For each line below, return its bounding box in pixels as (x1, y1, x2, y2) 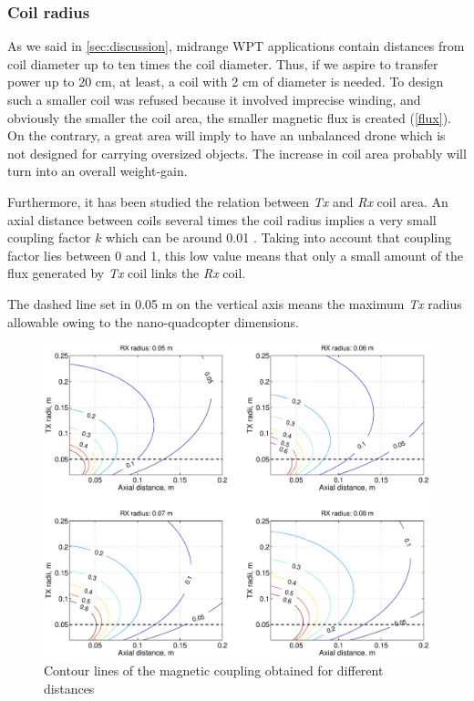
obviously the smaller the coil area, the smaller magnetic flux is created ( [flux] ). (7, 108, 451, 127)
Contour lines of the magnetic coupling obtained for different (44, 661, 384, 680)
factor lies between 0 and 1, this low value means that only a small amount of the (7, 245, 464, 264)
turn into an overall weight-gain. (7, 161, 188, 180)
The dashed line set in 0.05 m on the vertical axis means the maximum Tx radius (7, 294, 462, 313)
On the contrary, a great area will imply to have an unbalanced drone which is (7, 126, 446, 145)
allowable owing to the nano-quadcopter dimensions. (7, 312, 299, 331)
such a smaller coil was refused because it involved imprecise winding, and (7, 90, 421, 108)
